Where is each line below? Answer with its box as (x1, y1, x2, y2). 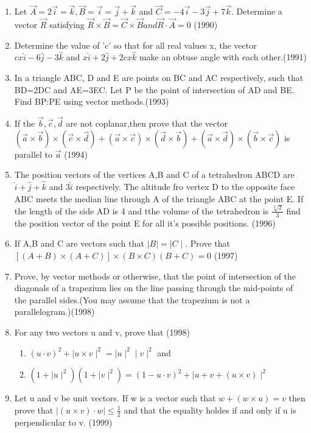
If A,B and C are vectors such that (14, 237, 144, 250)
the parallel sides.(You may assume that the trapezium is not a (14, 293, 250, 306)
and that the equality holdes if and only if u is (124, 403, 296, 416)
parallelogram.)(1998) (14, 305, 95, 318)
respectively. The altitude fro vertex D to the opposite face (75, 180, 295, 193)
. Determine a (231, 5, 282, 18)
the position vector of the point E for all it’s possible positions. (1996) (14, 216, 276, 229)
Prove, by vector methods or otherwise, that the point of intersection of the (14, 269, 296, 282)
